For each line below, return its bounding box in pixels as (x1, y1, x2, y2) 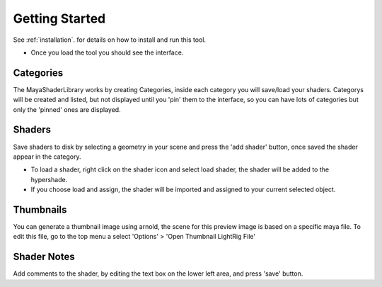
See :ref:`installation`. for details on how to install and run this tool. (13, 35, 207, 44)
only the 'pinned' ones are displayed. (13, 105, 121, 113)
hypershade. (30, 175, 68, 184)
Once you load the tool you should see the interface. (30, 48, 184, 57)
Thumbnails (13, 203, 67, 215)
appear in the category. (13, 152, 81, 161)
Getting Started (13, 11, 106, 26)
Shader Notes (13, 251, 75, 263)
